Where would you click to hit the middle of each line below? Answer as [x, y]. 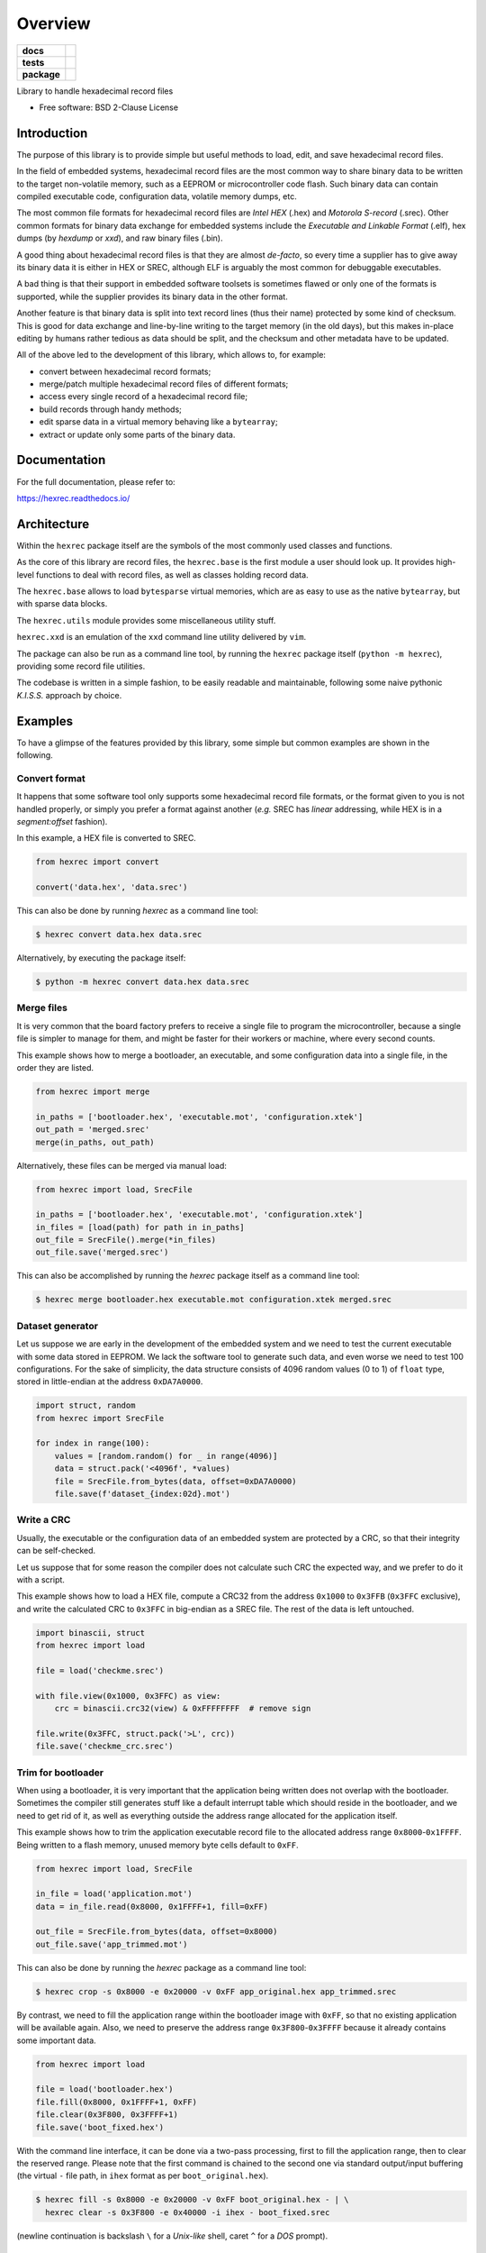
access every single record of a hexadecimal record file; [143, 397]
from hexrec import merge [93, 1091]
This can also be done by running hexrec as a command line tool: [137, 911]
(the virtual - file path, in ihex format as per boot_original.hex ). [143, 2175]
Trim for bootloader [60, 1773]
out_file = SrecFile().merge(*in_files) [126, 1240]
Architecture [53, 524]
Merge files [42, 1008]
